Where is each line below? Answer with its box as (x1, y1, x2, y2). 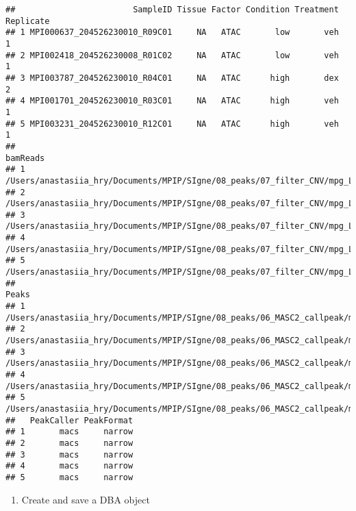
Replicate (5, 16, 50, 26)
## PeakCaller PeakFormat (5, 415, 133, 425)
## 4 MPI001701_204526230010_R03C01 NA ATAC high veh (5, 96, 339, 106)
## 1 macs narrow (5, 427, 133, 437)
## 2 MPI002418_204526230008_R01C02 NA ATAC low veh (5, 50, 339, 60)
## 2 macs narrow (5, 438, 133, 448)
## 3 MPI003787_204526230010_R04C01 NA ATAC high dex (5, 73, 339, 83)
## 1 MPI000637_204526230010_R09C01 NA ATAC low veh (5, 27, 339, 38)
